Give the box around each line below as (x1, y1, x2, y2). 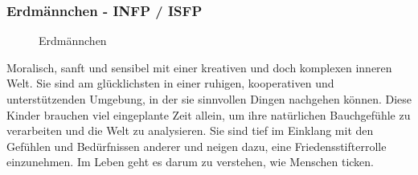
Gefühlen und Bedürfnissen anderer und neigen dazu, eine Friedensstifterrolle (6, 137, 387, 154)
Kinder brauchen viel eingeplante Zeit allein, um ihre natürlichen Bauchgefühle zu (6, 106, 411, 123)
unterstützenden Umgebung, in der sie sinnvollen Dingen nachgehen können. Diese (6, 91, 412, 107)
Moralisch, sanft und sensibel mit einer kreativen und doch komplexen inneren (6, 59, 392, 75)
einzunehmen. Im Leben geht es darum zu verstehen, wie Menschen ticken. (6, 153, 375, 170)
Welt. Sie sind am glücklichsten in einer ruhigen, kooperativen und (6, 75, 334, 92)
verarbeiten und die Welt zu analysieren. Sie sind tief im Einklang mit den (6, 122, 374, 139)
